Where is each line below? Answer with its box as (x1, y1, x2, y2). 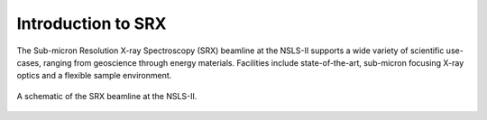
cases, (16, 57, 41, 68)
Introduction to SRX (16, 14, 167, 33)
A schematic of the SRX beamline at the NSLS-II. (16, 90, 198, 101)
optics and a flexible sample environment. (16, 70, 172, 81)
